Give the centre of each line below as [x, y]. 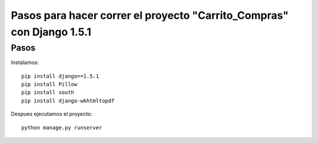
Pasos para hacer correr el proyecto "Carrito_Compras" [150, 15]
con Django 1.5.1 [51, 32]
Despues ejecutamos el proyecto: [52, 114]
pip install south [48, 92]
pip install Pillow [49, 84]
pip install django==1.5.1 [60, 76]
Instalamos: [25, 62]
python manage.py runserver [62, 127]
